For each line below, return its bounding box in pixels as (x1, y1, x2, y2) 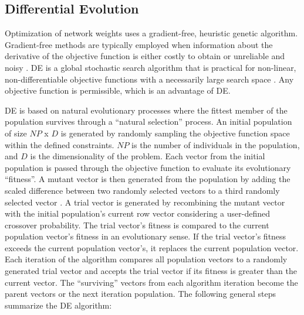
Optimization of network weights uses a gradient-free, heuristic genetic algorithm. (5, 27, 298, 39)
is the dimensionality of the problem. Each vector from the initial (30, 150, 265, 162)
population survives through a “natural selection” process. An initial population (5, 115, 292, 128)
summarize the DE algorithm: (5, 299, 112, 311)
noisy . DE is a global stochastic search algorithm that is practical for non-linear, (5, 61, 296, 73)
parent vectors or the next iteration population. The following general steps (5, 287, 276, 300)
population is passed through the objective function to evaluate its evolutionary (5, 161, 291, 173)
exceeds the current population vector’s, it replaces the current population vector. (5, 241, 299, 254)
